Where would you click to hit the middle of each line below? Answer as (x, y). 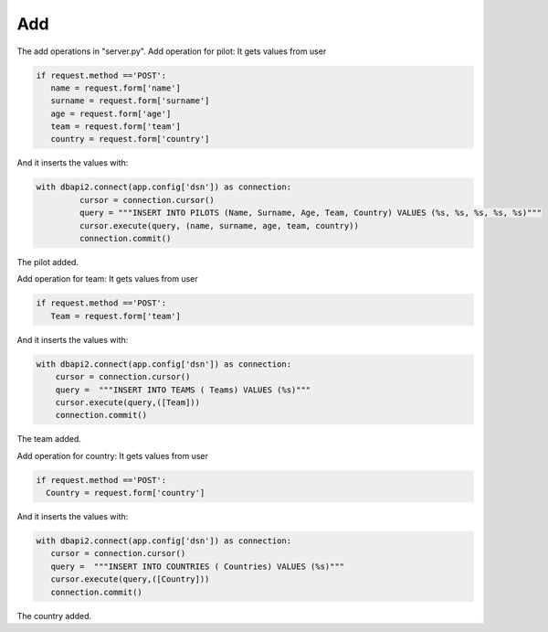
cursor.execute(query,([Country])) (130, 579)
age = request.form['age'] (111, 113)
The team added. (49, 439)
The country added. (54, 616)
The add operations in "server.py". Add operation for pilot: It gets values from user (172, 51)
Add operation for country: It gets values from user (113, 455)
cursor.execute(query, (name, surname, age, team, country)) (219, 225)
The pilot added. (48, 262)
